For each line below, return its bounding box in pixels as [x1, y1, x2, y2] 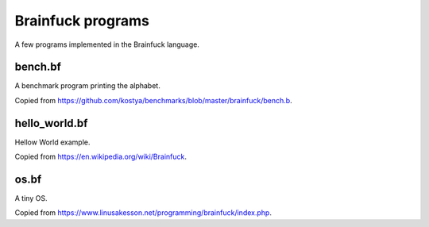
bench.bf [14, 60, 61, 74]
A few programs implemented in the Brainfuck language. [14, 40, 200, 49]
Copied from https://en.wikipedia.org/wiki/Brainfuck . [14, 152, 187, 162]
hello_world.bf [14, 116, 88, 130]
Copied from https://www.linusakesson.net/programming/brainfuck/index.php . [14, 208, 272, 217]
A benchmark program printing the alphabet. [14, 81, 160, 90]
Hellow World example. [14, 137, 91, 147]
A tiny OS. [14, 194, 48, 203]
